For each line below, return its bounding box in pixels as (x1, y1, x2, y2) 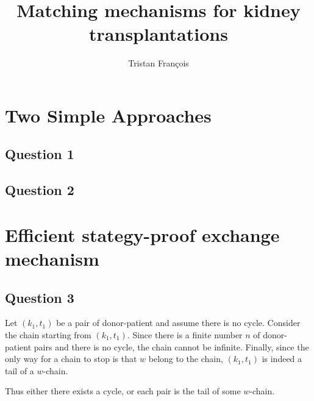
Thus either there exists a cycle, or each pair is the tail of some (5, 385, 241, 397)
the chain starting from (5, 328, 91, 341)
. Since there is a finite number (127, 328, 243, 341)
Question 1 (5, 144, 74, 163)
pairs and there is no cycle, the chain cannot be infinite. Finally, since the (34, 340, 309, 353)
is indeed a (262, 352, 302, 365)
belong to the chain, (148, 352, 223, 365)
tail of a (5, 364, 34, 377)
